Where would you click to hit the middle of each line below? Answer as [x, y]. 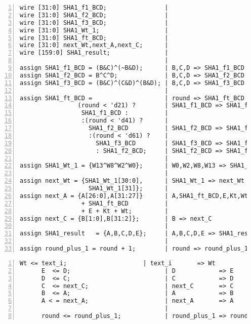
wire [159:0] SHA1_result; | [94, 53]
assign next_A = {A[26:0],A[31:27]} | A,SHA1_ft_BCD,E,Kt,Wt [134, 196]
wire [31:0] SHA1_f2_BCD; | [94, 15]
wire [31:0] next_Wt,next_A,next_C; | [94, 45]
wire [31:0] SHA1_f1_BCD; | [94, 8]
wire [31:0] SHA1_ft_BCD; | [94, 38]
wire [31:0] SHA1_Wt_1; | [94, 30]
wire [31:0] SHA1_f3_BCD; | [94, 23]
